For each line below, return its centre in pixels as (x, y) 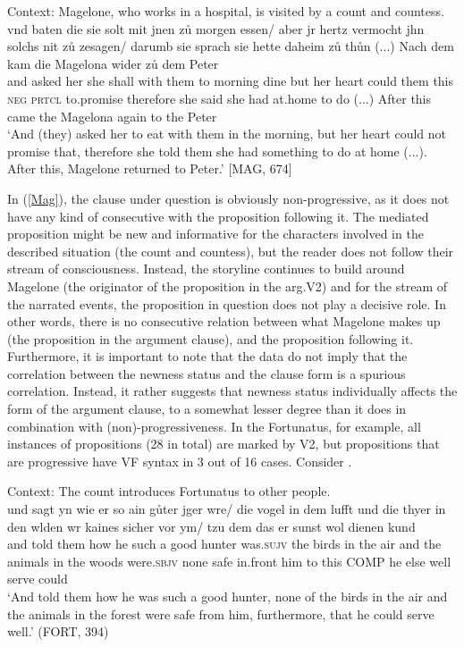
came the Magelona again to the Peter (112, 116)
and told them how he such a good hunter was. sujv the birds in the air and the (224, 544)
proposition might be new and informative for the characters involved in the (215, 234)
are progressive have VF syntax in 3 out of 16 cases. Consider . (180, 461)
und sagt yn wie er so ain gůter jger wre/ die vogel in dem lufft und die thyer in (227, 509)
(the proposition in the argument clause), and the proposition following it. (211, 338)
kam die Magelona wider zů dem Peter (113, 63)
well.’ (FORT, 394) (58, 631)
